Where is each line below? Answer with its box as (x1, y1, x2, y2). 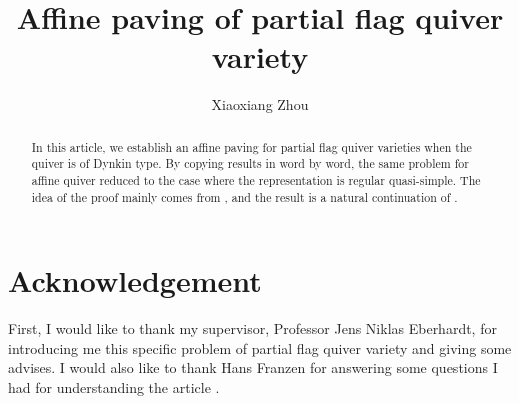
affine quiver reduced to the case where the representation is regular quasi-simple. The (31, 172, 481, 189)
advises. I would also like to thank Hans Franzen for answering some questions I (8, 357, 498, 378)
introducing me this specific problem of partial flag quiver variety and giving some (8, 337, 512, 358)
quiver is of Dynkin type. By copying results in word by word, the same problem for (31, 155, 469, 172)
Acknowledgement (8, 260, 262, 301)
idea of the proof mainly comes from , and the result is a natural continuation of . (31, 188, 458, 205)
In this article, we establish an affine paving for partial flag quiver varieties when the (31, 138, 472, 155)
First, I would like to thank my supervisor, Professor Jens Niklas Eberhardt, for (8, 318, 497, 339)
